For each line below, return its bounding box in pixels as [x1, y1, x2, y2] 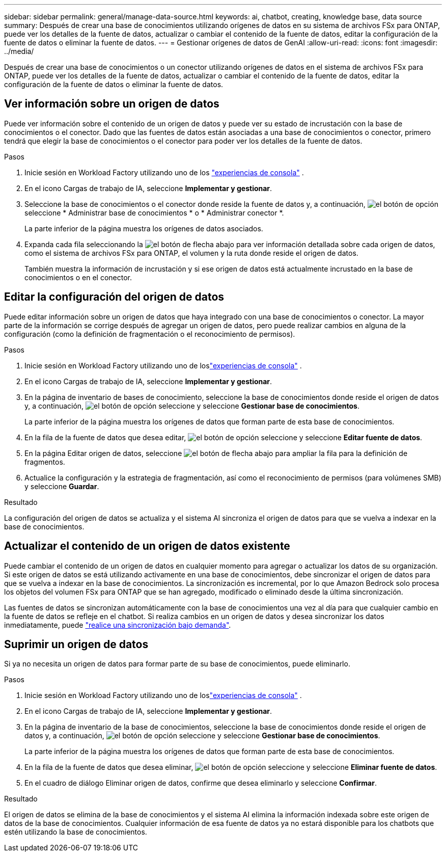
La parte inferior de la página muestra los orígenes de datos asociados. [24, 224, 263, 233]
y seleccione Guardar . [24, 481, 99, 491]
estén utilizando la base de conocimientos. [4, 827, 147, 837]
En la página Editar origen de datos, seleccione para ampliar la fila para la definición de [24, 448, 408, 458]
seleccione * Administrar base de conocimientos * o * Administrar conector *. [24, 208, 284, 217]
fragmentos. [24, 457, 65, 466]
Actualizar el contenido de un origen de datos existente [4, 540, 290, 553]
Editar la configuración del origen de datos [4, 290, 225, 304]
